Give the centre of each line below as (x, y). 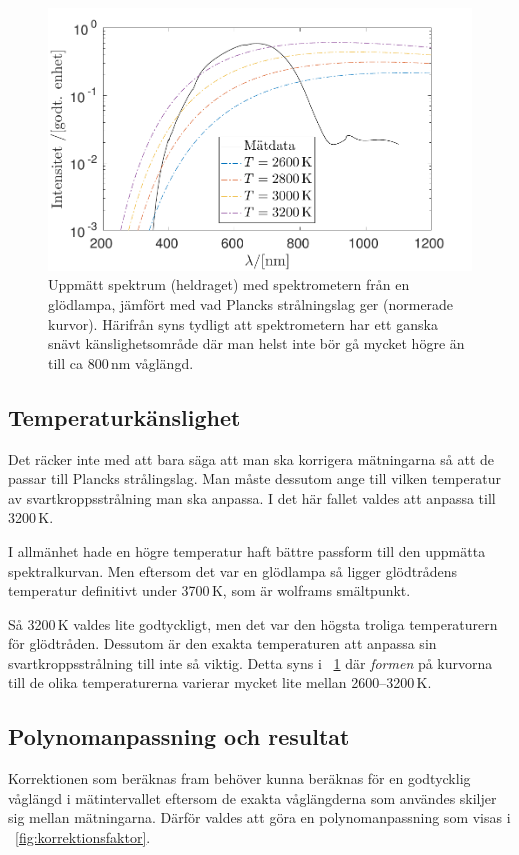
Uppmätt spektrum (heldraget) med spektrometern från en (229, 284)
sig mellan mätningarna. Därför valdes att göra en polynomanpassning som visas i (259, 817)
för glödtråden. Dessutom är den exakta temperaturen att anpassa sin (222, 643)
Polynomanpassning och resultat (179, 736)
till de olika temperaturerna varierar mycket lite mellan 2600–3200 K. (220, 682)
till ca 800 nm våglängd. (121, 362)
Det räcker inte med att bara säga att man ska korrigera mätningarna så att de (251, 458)
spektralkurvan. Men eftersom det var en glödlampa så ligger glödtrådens (232, 570)
